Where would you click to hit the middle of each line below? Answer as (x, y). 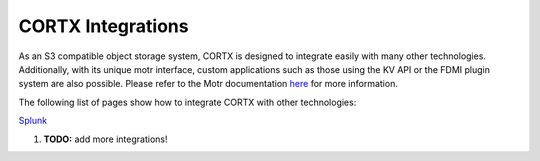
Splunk (33, 121)
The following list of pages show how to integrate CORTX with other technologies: (187, 102)
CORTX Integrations (103, 26)
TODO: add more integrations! (105, 139)
